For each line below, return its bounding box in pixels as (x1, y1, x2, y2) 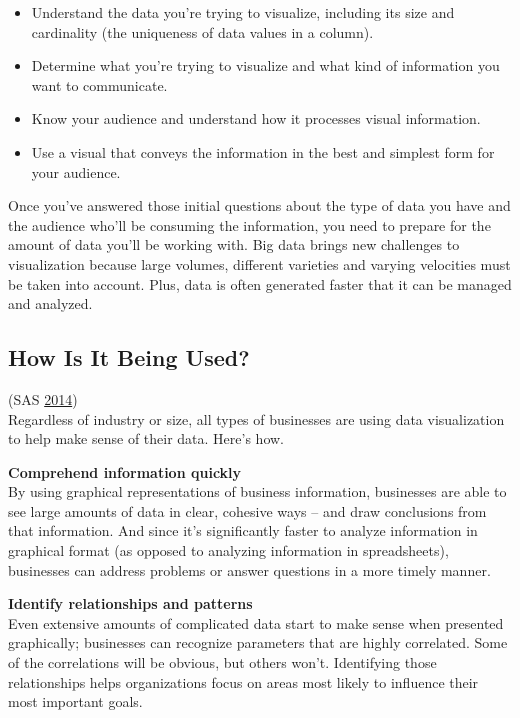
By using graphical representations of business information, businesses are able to (8, 481, 507, 502)
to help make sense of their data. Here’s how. (8, 428, 284, 449)
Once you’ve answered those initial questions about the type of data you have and (8, 195, 511, 216)
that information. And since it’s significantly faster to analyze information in (8, 520, 478, 541)
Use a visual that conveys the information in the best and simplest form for (31, 141, 495, 162)
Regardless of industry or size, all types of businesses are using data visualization (8, 408, 505, 429)
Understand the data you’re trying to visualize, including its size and (31, 2, 455, 22)
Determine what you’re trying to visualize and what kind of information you (31, 55, 500, 76)
